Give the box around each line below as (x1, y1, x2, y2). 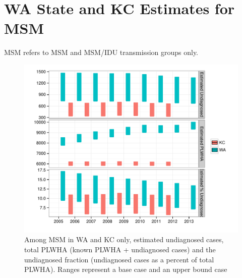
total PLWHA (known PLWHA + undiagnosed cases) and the (24, 244, 216, 254)
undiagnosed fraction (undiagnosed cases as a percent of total (24, 254, 214, 264)
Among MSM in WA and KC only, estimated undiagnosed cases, (24, 234, 224, 245)
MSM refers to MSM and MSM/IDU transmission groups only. (4, 47, 199, 58)
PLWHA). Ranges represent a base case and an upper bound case (24, 264, 227, 274)
